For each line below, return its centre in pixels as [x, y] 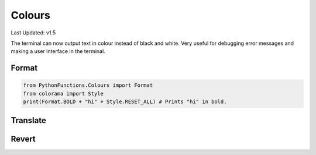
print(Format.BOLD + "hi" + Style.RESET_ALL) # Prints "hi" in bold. [125, 102]
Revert [23, 139]
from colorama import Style [63, 94]
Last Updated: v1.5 [33, 33]
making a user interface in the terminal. [58, 51]
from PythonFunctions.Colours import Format [88, 85]
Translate [28, 120]
